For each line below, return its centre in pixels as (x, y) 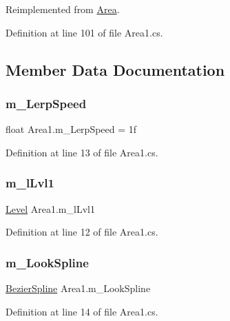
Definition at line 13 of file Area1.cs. (82, 152)
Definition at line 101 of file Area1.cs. (84, 32)
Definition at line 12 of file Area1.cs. (82, 232)
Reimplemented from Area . (63, 9)
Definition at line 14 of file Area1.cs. (82, 311)
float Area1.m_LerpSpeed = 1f (71, 129)
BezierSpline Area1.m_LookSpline (78, 288)
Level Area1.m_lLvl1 (50, 208)
